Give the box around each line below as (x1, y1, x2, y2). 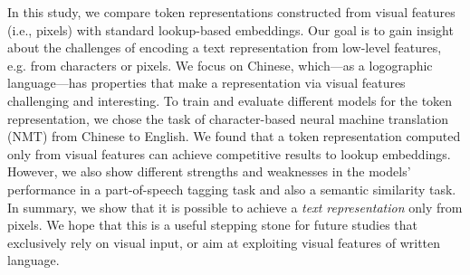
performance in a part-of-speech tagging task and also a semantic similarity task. (7, 179, 456, 198)
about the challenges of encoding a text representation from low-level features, (7, 38, 442, 57)
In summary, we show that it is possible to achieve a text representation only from (7, 197, 463, 216)
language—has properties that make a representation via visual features (7, 73, 406, 92)
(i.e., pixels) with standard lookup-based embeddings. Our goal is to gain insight (7, 20, 454, 39)
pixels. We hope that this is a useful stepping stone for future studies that (7, 215, 417, 234)
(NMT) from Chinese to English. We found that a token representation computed (7, 127, 461, 146)
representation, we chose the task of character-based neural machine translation (7, 109, 449, 128)
